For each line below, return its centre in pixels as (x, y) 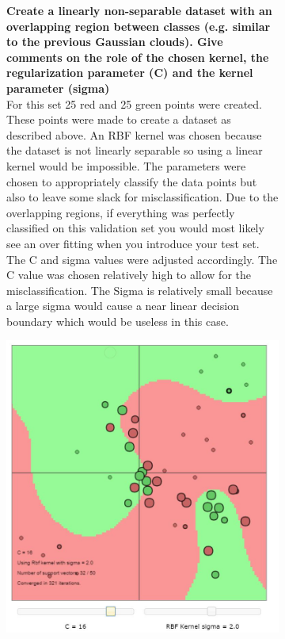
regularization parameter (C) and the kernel (130, 73)
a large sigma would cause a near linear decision (123, 306)
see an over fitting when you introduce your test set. (133, 243)
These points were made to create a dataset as (119, 119)
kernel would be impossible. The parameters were (126, 165)
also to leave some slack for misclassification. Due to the (142, 197)
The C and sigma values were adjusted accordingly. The (142, 259)
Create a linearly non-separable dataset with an (139, 10)
